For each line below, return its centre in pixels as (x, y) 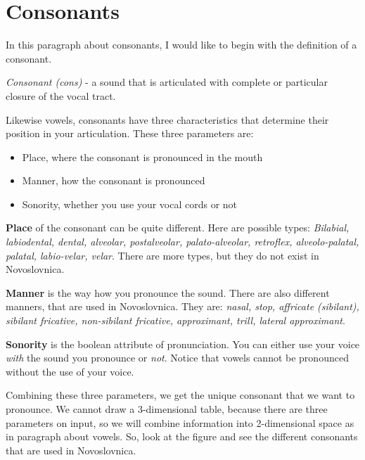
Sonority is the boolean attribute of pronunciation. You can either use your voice (183, 344)
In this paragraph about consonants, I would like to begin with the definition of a (181, 45)
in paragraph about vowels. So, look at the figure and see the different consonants (182, 436)
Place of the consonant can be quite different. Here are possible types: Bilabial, (178, 228)
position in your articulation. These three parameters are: (130, 133)
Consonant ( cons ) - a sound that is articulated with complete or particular (167, 82)
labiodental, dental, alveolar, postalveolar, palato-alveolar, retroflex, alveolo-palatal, (182, 242)
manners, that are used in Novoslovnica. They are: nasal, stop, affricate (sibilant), (182, 306)
